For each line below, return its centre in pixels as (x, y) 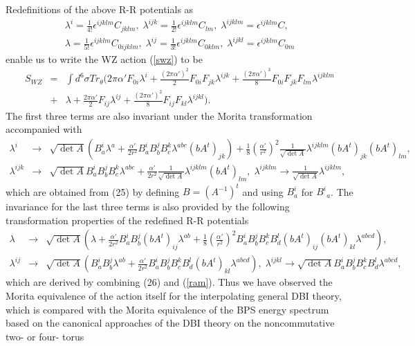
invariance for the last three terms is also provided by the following (148, 207)
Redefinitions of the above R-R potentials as (100, 9)
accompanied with (44, 129)
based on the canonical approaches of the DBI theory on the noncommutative (170, 323)
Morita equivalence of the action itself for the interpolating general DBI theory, (174, 296)
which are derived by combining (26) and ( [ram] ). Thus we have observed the (169, 282)
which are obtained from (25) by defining (93, 191)
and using (263, 191)
